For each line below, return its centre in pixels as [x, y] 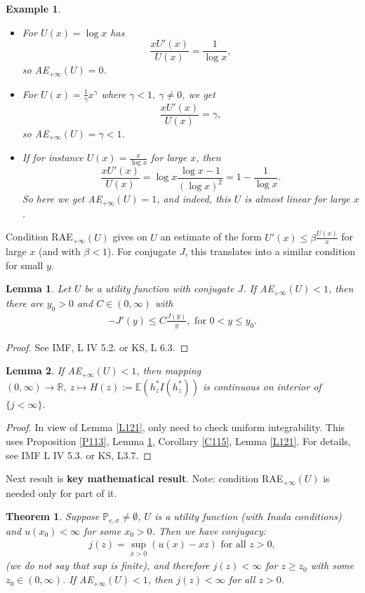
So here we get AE [62, 199]
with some [332, 565]
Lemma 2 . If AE [44, 370]
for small [25, 265]
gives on [130, 237]
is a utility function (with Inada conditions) [248, 516]
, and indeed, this [194, 199]
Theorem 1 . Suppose [53, 516]
